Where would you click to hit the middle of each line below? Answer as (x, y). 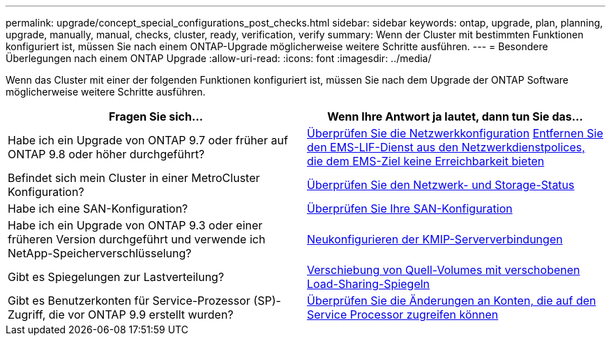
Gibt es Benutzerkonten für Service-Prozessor (129, 301)
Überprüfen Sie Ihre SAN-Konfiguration (410, 209)
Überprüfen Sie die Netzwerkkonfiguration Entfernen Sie (455, 133)
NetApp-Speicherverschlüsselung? (100, 253)
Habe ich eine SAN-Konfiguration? (98, 209)
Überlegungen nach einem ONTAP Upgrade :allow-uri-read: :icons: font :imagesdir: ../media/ (219, 58)
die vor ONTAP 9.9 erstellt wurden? (141, 315)
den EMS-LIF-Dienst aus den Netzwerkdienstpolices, (446, 147)
